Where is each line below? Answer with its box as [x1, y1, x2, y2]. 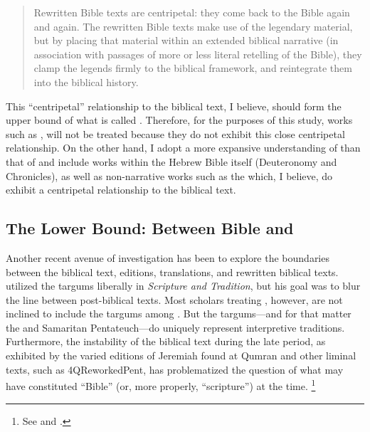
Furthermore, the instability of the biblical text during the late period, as [6, 334, 326, 349]
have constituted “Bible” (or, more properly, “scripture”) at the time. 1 [6, 376, 316, 393]
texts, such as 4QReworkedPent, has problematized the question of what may [6, 362, 344, 376]
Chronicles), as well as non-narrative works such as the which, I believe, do [6, 168, 333, 183]
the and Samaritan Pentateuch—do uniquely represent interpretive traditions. [6, 320, 345, 334]
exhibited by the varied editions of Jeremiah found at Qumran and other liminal [6, 348, 356, 363]
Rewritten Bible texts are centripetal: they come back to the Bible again [33, 5, 350, 19]
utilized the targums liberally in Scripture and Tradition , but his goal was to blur [6, 278, 361, 293]
